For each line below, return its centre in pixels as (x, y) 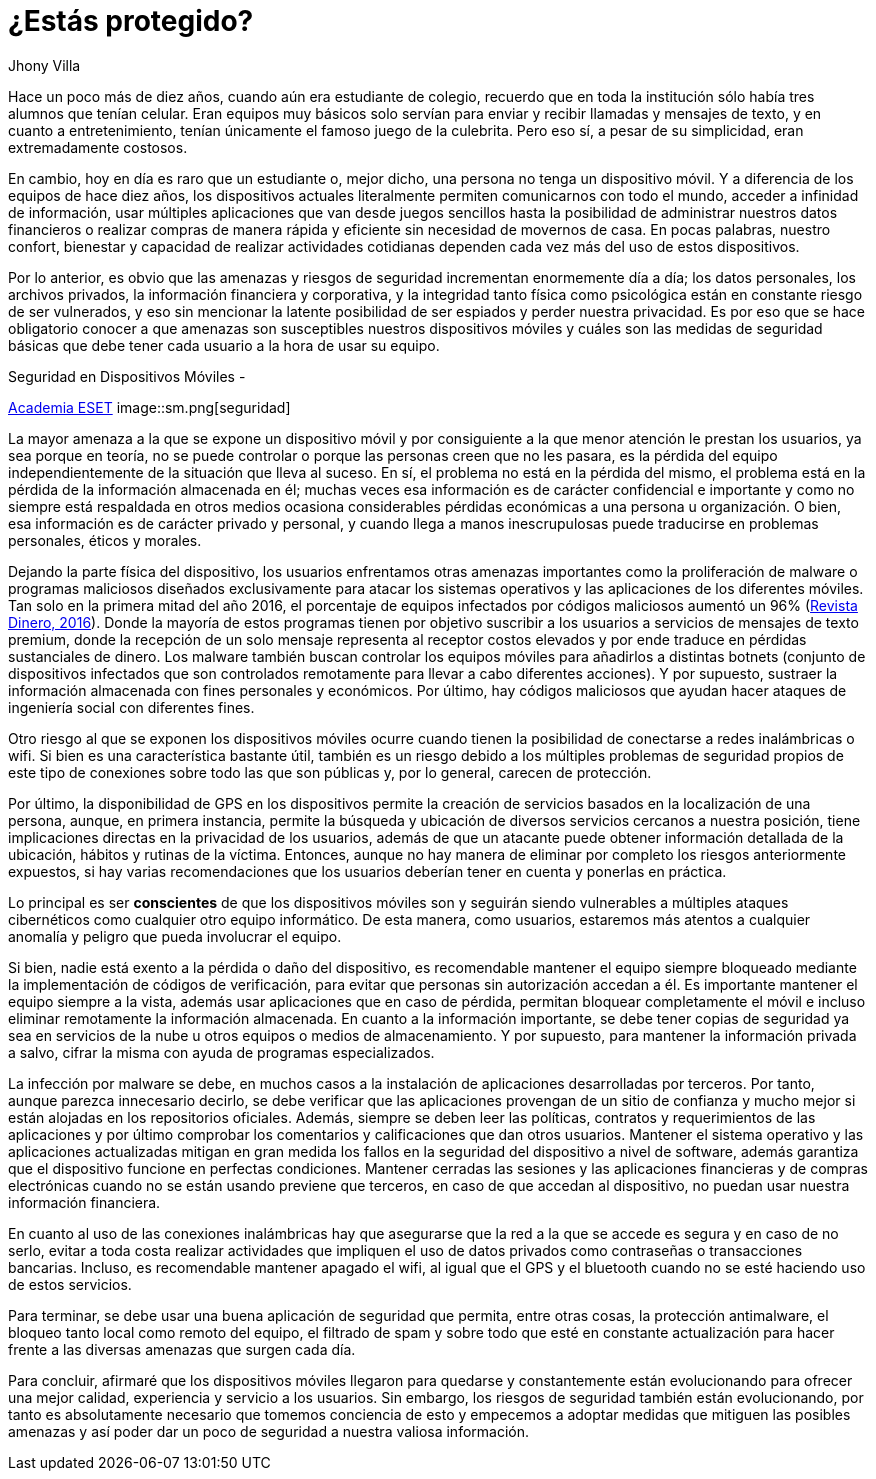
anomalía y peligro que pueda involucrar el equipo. (175, 936)
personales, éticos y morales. (105, 540)
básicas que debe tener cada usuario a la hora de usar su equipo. (224, 345)
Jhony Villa (44, 65)
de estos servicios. (70, 1284)
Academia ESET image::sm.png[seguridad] (149, 407)
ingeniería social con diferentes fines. (131, 707)
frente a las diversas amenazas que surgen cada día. (182, 1349)
